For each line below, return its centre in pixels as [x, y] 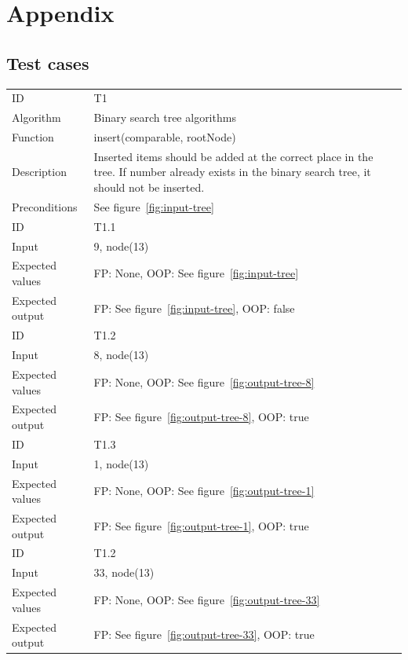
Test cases [48, 62]
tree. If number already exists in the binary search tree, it [232, 172]
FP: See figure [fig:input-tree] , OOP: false [194, 308]
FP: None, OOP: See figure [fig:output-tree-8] [204, 381]
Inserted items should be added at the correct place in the [233, 156]
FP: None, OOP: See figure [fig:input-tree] [196, 273]
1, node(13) [121, 463]
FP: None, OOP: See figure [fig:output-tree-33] [207, 599]
